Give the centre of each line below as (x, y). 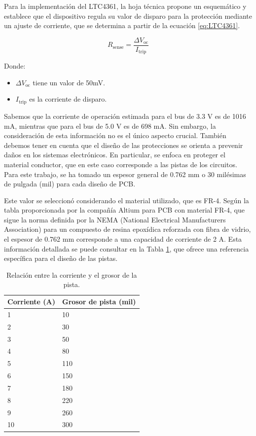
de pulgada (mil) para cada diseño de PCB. (70, 184)
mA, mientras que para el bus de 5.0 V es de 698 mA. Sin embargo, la (110, 126)
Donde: (15, 66)
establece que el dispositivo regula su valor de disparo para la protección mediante (128, 16)
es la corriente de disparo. (68, 99)
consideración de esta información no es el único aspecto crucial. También (115, 135)
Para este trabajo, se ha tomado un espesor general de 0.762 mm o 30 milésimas (125, 174)
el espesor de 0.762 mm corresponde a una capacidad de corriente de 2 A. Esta (123, 239)
